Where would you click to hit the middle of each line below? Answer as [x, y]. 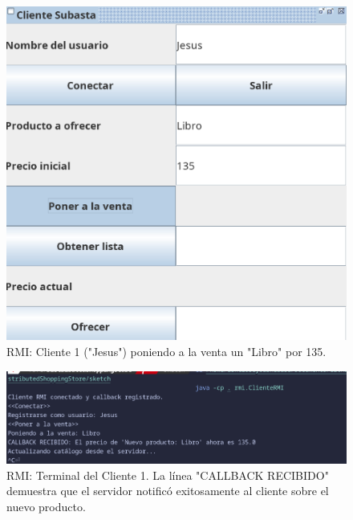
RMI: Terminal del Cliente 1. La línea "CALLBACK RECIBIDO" [168, 475]
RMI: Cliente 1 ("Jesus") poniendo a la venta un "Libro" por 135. [166, 351]
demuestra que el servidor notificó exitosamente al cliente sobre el [168, 491]
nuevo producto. [46, 506]
